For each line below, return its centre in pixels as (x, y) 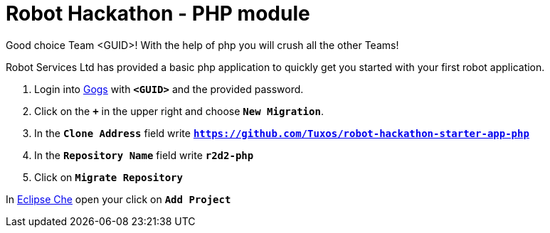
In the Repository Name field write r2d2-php (144, 155)
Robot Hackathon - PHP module (158, 13)
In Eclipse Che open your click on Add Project (118, 199)
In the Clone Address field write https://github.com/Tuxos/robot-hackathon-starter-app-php (282, 133)
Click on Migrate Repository (109, 177)
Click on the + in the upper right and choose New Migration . (179, 111)
